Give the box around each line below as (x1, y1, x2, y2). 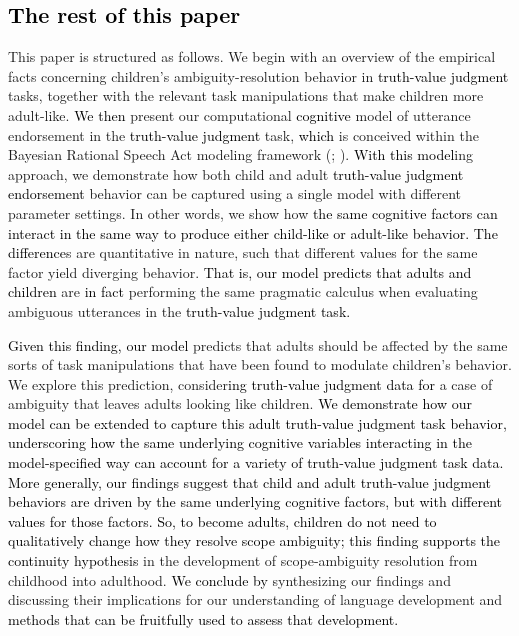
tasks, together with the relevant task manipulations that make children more (8, 85, 484, 106)
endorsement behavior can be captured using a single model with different (8, 183, 462, 204)
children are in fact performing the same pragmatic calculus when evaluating (8, 281, 478, 302)
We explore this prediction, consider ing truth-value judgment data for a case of (8, 373, 493, 394)
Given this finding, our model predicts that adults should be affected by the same (8, 334, 508, 355)
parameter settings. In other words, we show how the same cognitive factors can (8, 202, 498, 223)
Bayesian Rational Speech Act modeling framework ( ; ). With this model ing (8, 144, 473, 165)
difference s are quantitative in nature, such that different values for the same (8, 242, 478, 263)
